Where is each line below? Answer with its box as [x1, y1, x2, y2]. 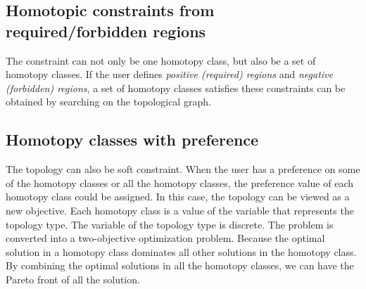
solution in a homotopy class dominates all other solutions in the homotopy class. [6, 244, 357, 259]
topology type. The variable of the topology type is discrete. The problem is [6, 217, 334, 231]
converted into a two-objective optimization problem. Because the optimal [6, 231, 325, 245]
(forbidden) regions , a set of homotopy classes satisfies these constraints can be [6, 80, 346, 95]
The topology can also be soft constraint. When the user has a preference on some [6, 162, 360, 176]
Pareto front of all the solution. [6, 271, 140, 286]
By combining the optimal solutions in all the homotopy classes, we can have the [6, 258, 354, 273]
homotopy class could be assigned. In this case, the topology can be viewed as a [6, 189, 350, 204]
